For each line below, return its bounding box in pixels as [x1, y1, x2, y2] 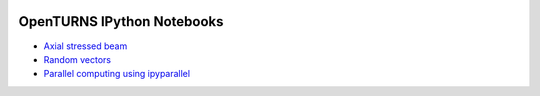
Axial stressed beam [43, 40, 128, 52]
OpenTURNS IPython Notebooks [18, 13, 224, 30]
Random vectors [43, 53, 112, 65]
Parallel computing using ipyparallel [43, 68, 190, 80]
